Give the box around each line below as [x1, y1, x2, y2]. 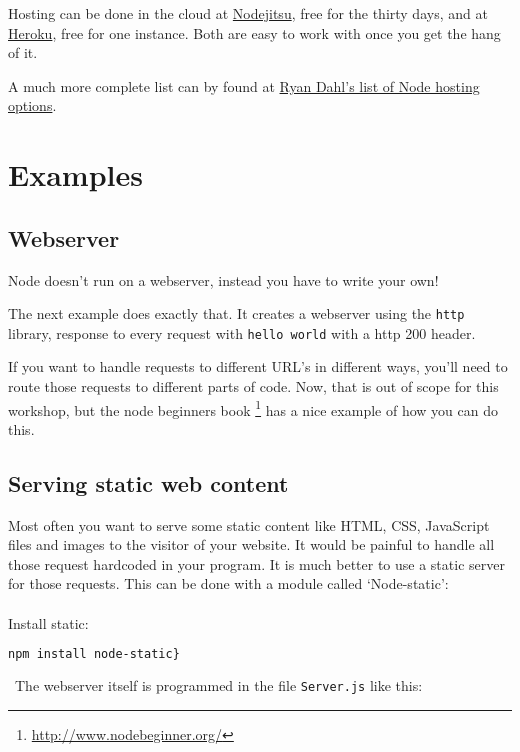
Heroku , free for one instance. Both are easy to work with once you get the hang [8, 22, 501, 43]
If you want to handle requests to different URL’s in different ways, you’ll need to [8, 356, 508, 377]
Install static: [8, 612, 89, 633]
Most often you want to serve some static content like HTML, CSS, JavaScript [8, 514, 490, 535]
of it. [8, 42, 38, 63]
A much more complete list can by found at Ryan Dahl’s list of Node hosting [8, 75, 480, 96]
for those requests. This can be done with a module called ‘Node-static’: [8, 573, 449, 594]
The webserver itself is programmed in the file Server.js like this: [14, 675, 423, 696]
